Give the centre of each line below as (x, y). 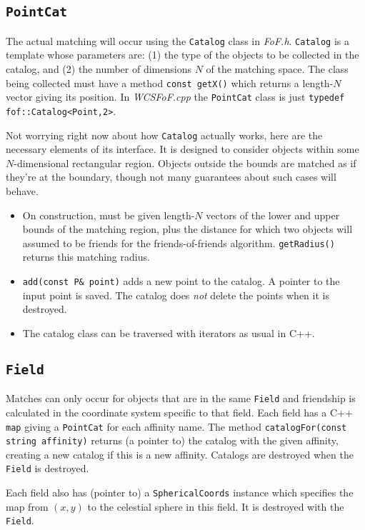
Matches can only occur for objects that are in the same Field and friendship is (181, 398)
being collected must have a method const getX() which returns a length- (170, 82)
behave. (22, 191)
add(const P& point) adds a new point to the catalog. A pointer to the (181, 281)
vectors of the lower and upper (273, 215)
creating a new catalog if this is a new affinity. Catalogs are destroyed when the (180, 454)
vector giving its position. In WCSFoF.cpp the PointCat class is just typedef (175, 97)
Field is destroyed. (47, 468)
